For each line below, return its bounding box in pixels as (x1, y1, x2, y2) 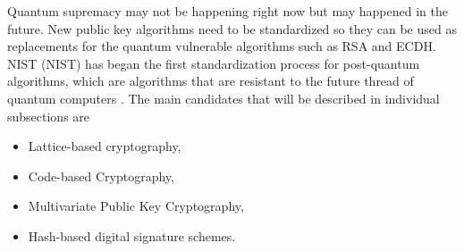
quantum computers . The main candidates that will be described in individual (7, 88, 440, 107)
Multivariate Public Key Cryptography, (28, 197, 244, 215)
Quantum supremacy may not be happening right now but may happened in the (7, 2, 448, 20)
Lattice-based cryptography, (28, 137, 181, 155)
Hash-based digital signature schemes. (28, 226, 236, 245)
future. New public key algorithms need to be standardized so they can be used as (7, 19, 457, 38)
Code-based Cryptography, (28, 166, 174, 185)
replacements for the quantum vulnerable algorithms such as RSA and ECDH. (7, 37, 436, 55)
